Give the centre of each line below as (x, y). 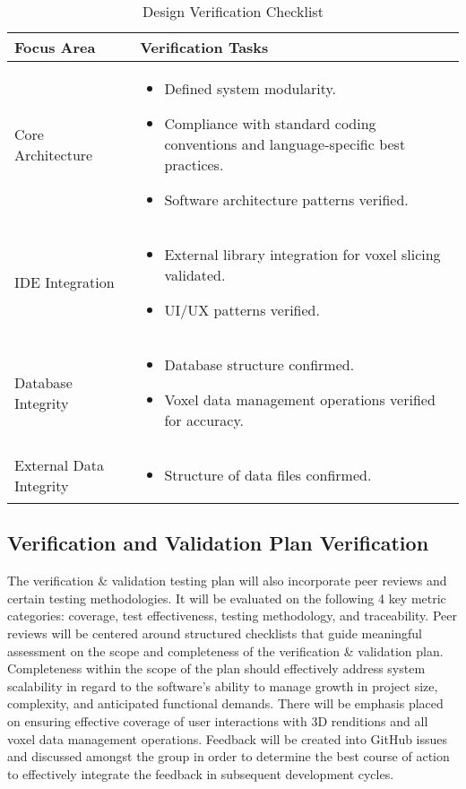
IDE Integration (65, 282)
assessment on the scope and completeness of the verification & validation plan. (225, 650)
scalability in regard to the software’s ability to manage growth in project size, (223, 685)
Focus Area (55, 47)
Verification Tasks (204, 47)
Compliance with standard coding (270, 123)
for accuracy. (204, 420)
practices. (194, 165)
